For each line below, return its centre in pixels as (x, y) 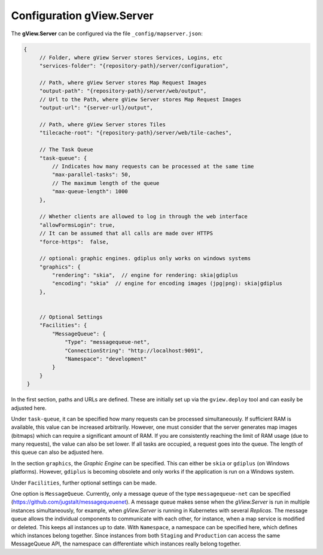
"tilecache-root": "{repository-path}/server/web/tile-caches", (135, 133)
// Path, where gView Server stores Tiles (102, 125)
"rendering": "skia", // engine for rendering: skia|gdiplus (145, 275)
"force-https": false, (74, 242)
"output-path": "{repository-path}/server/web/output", (123, 91)
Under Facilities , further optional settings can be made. (84, 483)
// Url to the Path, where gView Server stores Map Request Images (140, 99)
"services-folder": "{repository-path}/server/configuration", (134, 66)
